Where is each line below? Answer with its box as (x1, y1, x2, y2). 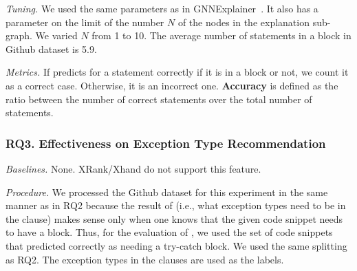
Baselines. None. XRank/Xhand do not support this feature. (6, 161, 261, 175)
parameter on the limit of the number (6, 14, 164, 29)
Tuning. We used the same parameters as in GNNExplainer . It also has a (6, 1, 318, 15)
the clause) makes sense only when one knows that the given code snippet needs (6, 211, 343, 226)
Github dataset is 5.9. (6, 41, 97, 56)
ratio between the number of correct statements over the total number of (6, 91, 312, 106)
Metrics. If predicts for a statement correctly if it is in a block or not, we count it (6, 65, 349, 79)
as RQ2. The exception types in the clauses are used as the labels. (6, 252, 284, 266)
